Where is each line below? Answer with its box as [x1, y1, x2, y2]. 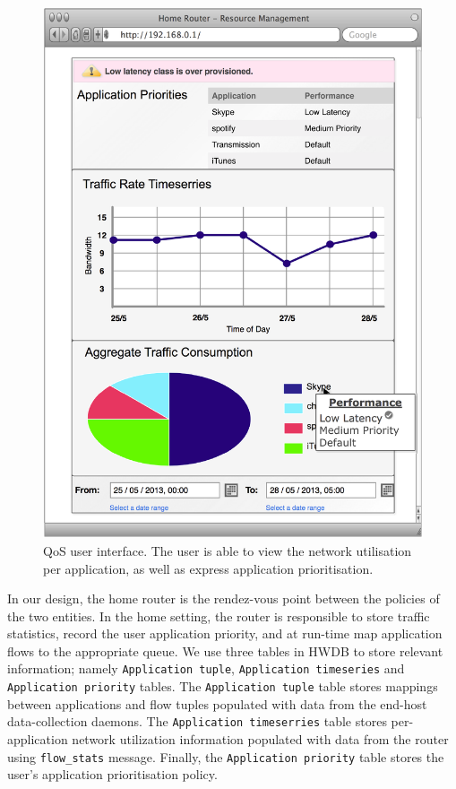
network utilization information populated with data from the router [72, 730, 449, 749]
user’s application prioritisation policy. [7, 765, 218, 784]
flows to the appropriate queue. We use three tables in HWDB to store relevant [7, 641, 443, 660]
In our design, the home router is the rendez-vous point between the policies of [7, 589, 440, 608]
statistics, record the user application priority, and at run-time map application [7, 624, 443, 643]
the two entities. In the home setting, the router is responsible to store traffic [7, 606, 430, 625]
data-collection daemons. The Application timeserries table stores [7, 712, 387, 731]
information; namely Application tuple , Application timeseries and [7, 659, 405, 678]
